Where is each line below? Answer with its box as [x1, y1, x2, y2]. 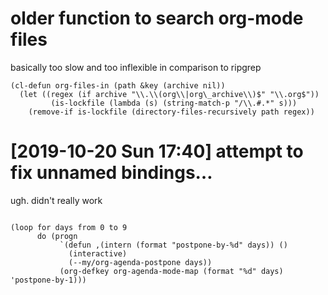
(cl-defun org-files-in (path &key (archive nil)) [10, 80, 226, 91]
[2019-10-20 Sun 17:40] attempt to [10, 140, 304, 163]
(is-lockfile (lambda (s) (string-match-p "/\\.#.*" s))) [50, 98, 298, 108]
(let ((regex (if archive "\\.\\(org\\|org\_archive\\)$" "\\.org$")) [19, 89, 320, 99]
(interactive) [68, 248, 128, 259]
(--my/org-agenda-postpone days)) [68, 257, 213, 267]
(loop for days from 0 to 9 [10, 222, 128, 232]
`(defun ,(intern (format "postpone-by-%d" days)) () [59, 240, 288, 250]
